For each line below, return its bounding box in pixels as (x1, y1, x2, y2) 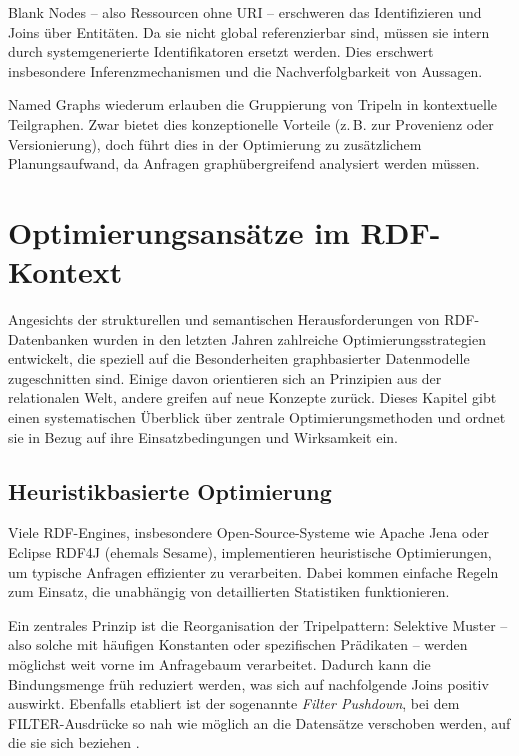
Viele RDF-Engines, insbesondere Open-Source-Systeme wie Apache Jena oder (8, 522, 489, 543)
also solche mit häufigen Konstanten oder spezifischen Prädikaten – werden (8, 634, 468, 655)
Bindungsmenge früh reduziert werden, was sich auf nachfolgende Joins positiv (8, 673, 489, 694)
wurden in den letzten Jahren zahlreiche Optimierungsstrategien (92, 328, 486, 349)
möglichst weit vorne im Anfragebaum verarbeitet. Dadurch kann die (8, 653, 431, 674)
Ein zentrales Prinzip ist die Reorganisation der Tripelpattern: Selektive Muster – (8, 614, 508, 635)
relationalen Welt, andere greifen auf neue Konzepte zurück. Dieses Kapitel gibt (8, 387, 497, 408)
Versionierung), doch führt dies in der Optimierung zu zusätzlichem (8, 133, 422, 154)
